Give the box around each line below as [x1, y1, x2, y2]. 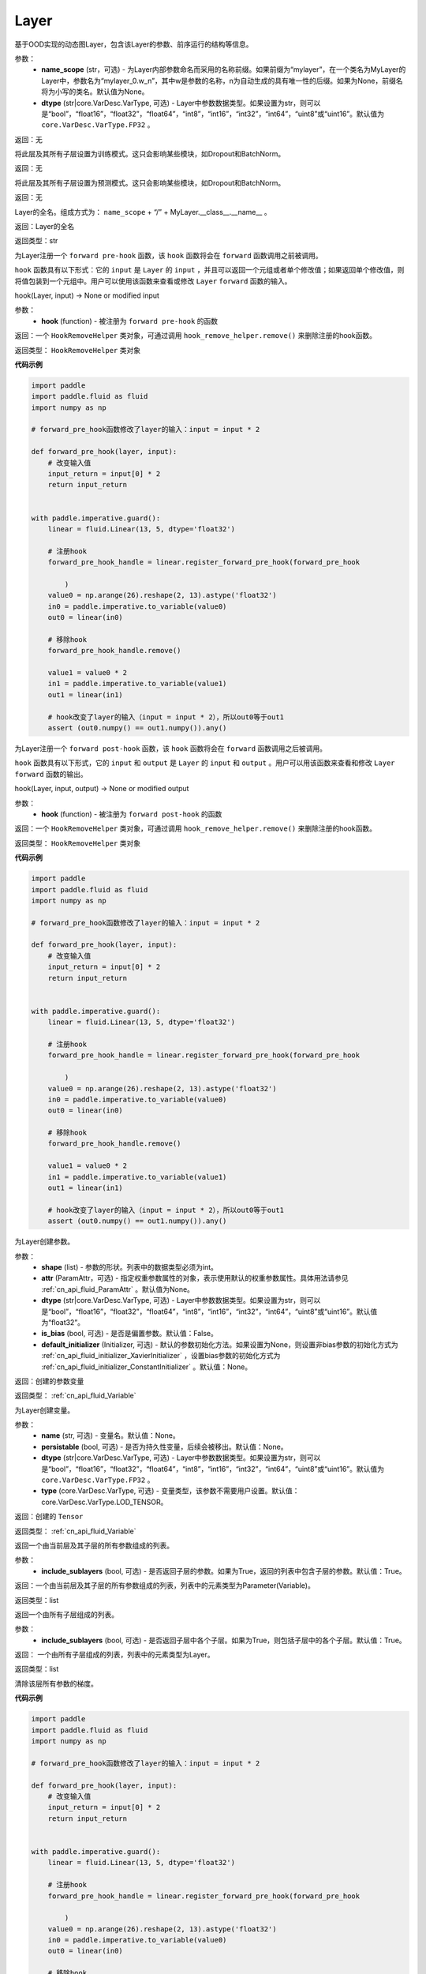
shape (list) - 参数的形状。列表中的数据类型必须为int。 [41, 1262, 219, 1271]
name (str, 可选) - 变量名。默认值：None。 [41, 1431, 181, 1440]
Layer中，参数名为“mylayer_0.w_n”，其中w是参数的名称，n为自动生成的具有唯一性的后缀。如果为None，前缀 [41, 76, 396, 85]
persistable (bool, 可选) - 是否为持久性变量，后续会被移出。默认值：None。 [41, 1442, 288, 1451]
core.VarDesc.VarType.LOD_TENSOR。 [41, 1497, 168, 1507]
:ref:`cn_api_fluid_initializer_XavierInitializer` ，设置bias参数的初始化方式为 [41, 1351, 281, 1360]
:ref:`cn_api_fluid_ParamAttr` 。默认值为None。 [41, 1284, 195, 1294]
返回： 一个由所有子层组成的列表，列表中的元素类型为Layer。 [14, 1650, 215, 1660]
